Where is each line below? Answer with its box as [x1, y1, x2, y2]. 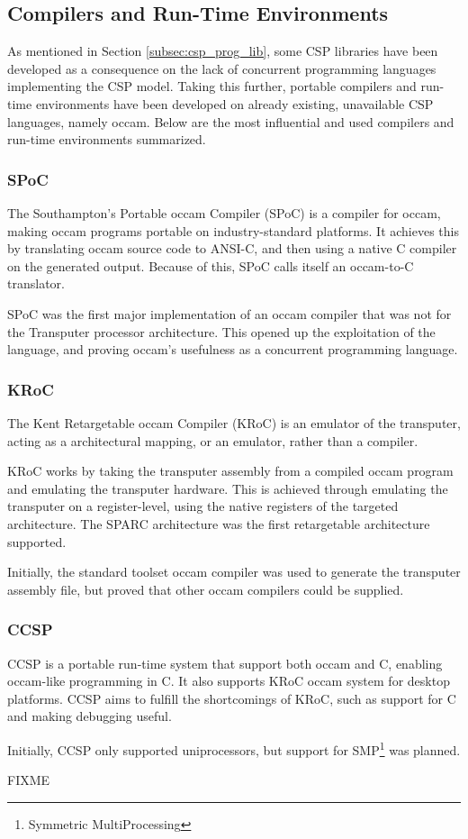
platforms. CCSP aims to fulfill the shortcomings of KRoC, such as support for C [7, 689, 456, 707]
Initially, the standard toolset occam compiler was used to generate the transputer [7, 562, 461, 581]
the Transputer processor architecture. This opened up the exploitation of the [7, 322, 436, 341]
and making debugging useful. [7, 707, 172, 725]
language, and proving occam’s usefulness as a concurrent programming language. [7, 340, 458, 359]
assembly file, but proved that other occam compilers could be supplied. [7, 579, 404, 598]
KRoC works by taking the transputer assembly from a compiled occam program [7, 461, 454, 480]
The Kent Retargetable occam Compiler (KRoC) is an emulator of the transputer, [7, 413, 461, 432]
